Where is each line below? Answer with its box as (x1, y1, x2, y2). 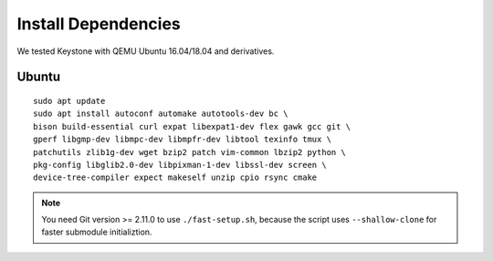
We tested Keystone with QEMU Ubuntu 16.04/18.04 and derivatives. (16, 46, 275, 57)
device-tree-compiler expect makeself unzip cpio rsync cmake (33, 172, 318, 183)
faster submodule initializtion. (41, 226, 152, 237)
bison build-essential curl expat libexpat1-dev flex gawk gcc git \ (33, 121, 351, 131)
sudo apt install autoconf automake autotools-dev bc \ (33, 109, 288, 119)
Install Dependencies (16, 14, 182, 34)
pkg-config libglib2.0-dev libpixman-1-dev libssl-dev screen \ (33, 160, 328, 170)
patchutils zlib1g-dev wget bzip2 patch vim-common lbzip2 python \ (33, 147, 346, 157)
